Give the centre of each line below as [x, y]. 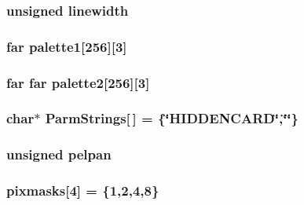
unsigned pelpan [59, 154]
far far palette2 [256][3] [78, 82]
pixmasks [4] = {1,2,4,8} [83, 190]
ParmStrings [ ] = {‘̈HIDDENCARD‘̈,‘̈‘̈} [172, 118]
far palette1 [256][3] [67, 46]
